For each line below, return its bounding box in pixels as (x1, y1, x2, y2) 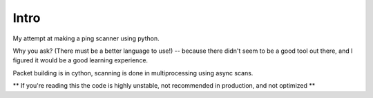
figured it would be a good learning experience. (12, 56, 149, 64)
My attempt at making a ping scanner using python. (12, 34, 160, 42)
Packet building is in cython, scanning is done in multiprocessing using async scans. (12, 69, 254, 77)
